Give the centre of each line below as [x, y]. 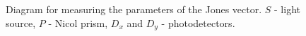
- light [287, 9]
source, [21, 22]
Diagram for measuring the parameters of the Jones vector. [134, 9]
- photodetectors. [198, 22]
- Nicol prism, [78, 22]
